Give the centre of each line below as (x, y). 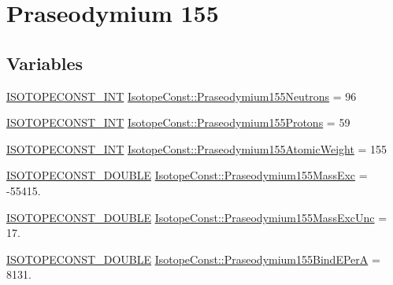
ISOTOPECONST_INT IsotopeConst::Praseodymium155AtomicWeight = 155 (197, 148)
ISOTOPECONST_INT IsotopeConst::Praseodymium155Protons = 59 (178, 122)
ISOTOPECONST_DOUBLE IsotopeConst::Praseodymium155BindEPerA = (193, 259)
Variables (45, 63)
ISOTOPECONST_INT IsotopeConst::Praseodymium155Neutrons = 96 (182, 96)
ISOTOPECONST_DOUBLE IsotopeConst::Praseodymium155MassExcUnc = (197, 217)
